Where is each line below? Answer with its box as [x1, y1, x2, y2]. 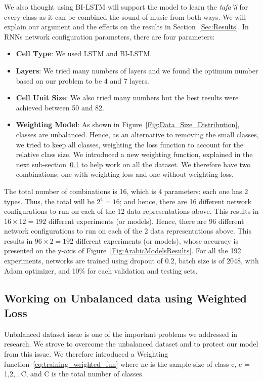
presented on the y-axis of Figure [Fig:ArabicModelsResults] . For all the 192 [4, 245, 241, 256]
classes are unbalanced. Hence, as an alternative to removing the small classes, [16, 129, 259, 139]
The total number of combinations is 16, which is [4, 185, 156, 196]
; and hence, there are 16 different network [119, 196, 251, 206]
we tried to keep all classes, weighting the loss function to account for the [16, 139, 243, 149]
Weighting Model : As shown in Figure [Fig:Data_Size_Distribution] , [16, 119, 240, 130]
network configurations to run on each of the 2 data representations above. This [4, 225, 251, 236]
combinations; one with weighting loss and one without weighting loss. [16, 169, 234, 179]
